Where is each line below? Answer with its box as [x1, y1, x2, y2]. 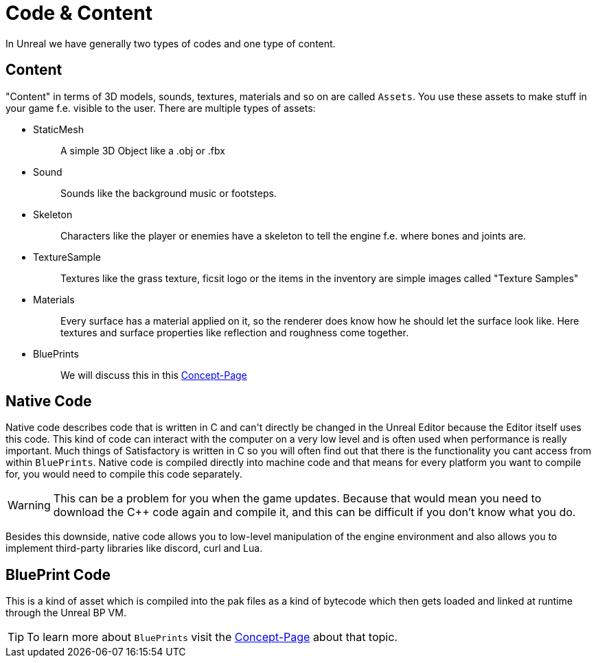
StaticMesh [33, 123, 84, 135]
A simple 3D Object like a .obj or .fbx [60, 144, 225, 156]
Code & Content [5, 1, 152, 25]
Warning [8, 498, 51, 513]
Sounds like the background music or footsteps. [60, 187, 277, 199]
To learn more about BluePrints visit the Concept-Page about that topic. [27, 630, 398, 644]
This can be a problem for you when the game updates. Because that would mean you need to [53, 491, 542, 506]
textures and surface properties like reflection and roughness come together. [60, 326, 409, 338]
